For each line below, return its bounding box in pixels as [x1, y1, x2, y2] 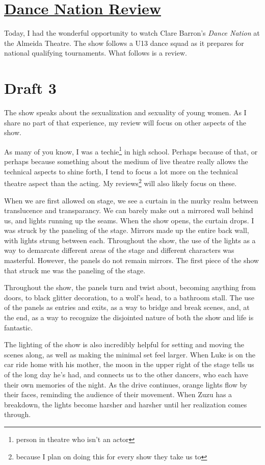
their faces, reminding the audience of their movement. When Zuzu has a [4, 389, 232, 400]
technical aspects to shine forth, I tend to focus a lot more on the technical [4, 166, 238, 176]
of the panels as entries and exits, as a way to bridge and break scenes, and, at [4, 302, 250, 313]
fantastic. [4, 322, 33, 332]
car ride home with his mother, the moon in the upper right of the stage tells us [4, 359, 254, 370]
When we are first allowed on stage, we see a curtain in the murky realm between [4, 195, 258, 205]
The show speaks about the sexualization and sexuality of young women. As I [4, 107, 247, 118]
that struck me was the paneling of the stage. [4, 265, 146, 275]
